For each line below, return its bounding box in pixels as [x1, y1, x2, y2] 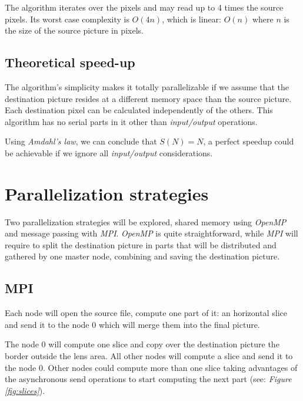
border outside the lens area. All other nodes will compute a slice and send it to [5, 350, 293, 362]
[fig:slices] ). [5, 384, 45, 396]
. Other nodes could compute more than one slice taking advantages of [42, 361, 298, 373]
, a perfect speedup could [203, 135, 294, 147]
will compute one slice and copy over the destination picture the [48, 338, 279, 350]
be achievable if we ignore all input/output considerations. [5, 146, 213, 159]
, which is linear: [162, 12, 221, 25]
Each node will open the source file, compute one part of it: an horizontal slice [5, 307, 287, 319]
